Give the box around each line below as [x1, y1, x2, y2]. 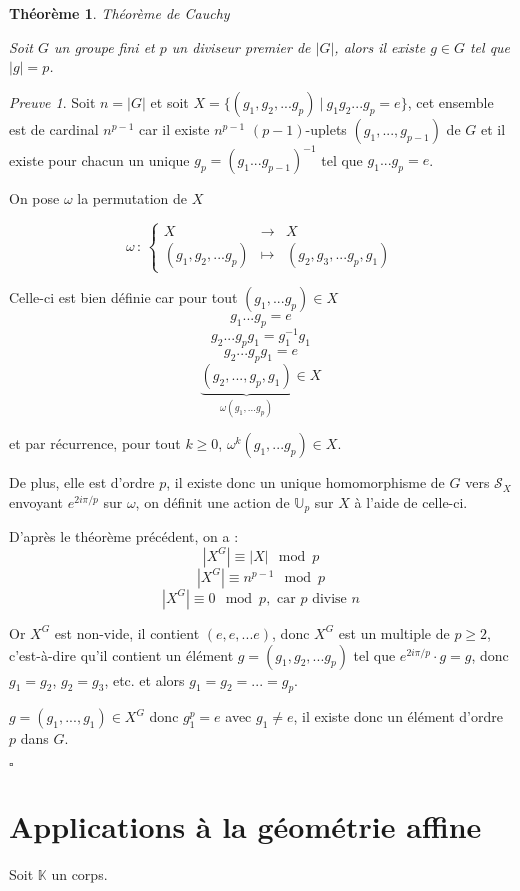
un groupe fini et [54, 36, 155, 57]
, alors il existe [334, 36, 426, 57]
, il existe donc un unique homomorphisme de [166, 472, 445, 493]
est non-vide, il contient [54, 622, 200, 643]
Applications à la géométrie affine [9, 806, 482, 847]
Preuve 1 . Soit [9, 91, 96, 112]
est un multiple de [338, 622, 450, 643]
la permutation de [77, 188, 188, 209]
